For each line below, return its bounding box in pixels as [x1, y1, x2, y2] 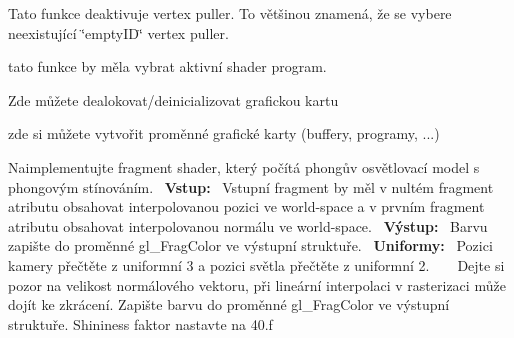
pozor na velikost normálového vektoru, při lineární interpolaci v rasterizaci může [8, 274, 506, 295]
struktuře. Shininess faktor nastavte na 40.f [8, 313, 273, 334]
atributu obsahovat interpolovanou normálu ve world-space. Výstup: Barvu [8, 215, 488, 236]
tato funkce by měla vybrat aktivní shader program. [8, 56, 327, 77]
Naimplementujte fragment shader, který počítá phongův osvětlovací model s [8, 156, 480, 177]
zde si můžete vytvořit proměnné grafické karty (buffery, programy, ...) [8, 123, 440, 144]
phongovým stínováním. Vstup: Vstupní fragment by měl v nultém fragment [8, 176, 494, 197]
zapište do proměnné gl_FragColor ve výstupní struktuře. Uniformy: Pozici [8, 235, 493, 256]
